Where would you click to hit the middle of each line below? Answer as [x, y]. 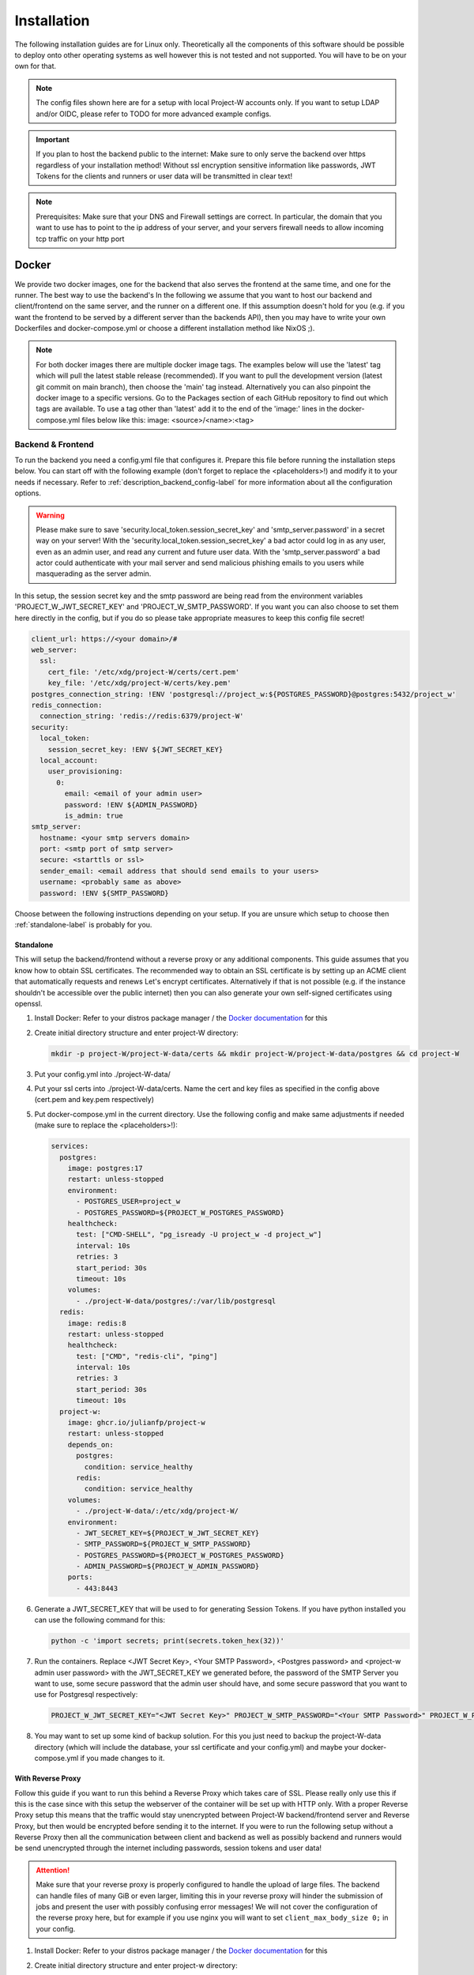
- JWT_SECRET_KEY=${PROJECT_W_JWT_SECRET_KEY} [168, 1533]
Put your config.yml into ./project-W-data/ [103, 1074]
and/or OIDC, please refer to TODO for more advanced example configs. [154, 114]
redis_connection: [67, 705]
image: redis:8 [97, 1323]
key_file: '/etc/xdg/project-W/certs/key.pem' [140, 683]
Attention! [53, 1870]
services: [70, 1146]
